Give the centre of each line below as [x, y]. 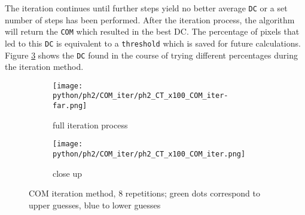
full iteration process [90, 125]
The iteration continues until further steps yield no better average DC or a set [146, 8]
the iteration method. [44, 67]
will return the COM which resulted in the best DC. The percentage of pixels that [152, 31]
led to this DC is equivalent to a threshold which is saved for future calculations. [153, 43]
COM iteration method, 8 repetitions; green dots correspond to [145, 193]
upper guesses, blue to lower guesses [95, 205]
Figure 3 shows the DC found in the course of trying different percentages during [151, 55]
